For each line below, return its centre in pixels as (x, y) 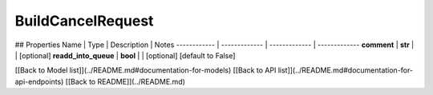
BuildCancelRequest (84, 21)
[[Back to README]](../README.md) (125, 81)
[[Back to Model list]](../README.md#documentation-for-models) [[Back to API (146, 70)
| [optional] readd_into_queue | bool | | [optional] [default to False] (125, 55)
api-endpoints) (39, 81)
